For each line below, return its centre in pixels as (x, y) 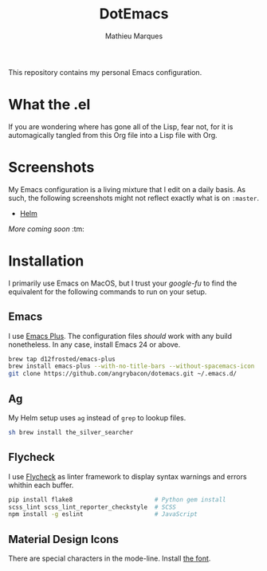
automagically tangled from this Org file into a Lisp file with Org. (113, 135)
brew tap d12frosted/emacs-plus (62, 359)
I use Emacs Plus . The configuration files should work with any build (120, 336)
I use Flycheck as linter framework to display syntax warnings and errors (128, 476)
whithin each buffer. (41, 485)
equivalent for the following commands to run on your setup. (108, 291)
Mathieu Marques (134, 36)
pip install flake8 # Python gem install (117, 499)
